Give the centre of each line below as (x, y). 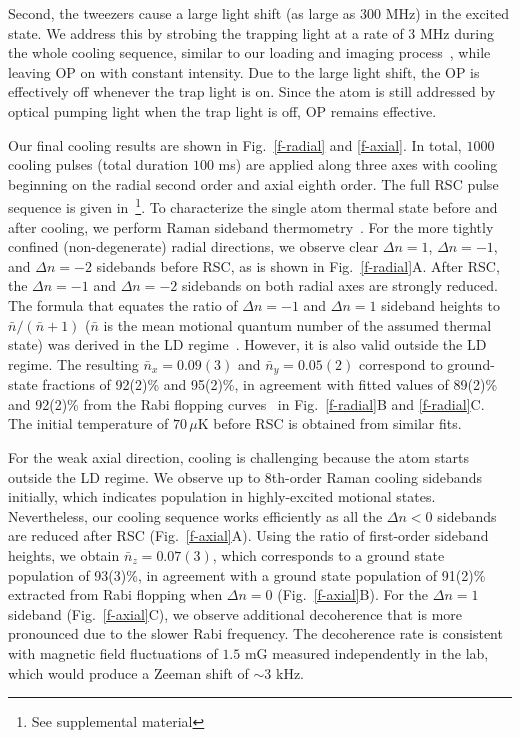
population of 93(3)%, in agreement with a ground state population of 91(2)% (247, 574)
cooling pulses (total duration (98, 164)
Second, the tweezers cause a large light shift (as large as (182, 13)
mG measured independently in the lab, (366, 652)
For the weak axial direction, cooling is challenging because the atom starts (239, 456)
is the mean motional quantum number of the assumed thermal (297, 324)
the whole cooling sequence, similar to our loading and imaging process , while (249, 52)
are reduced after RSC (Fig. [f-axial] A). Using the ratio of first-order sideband (248, 535)
